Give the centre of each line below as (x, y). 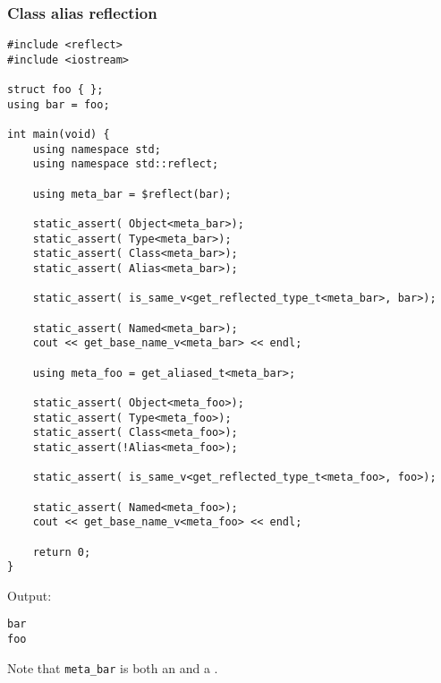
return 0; (62, 552)
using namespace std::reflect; (126, 164)
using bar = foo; (59, 104)
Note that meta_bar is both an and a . (113, 667)
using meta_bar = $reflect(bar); (132, 194)
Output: (30, 595)
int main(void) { (59, 135)
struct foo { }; (55, 90)
